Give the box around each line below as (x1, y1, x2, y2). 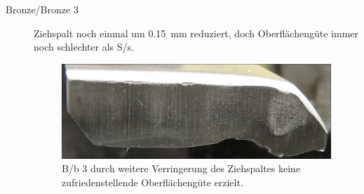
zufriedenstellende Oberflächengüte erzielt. (62, 174, 243, 189)
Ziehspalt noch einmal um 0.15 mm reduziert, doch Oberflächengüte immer (34, 25, 359, 40)
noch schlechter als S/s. (34, 39, 134, 54)
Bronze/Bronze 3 (6, 2, 79, 16)
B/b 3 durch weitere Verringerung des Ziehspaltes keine (62, 161, 301, 176)
